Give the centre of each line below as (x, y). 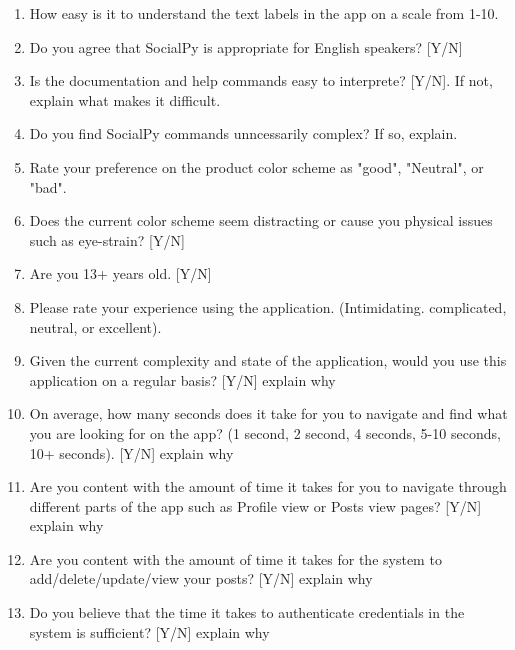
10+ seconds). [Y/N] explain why (131, 452)
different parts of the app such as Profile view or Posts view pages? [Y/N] (255, 505)
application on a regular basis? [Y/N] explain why (182, 379)
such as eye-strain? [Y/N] (107, 239)
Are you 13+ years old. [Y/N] (120, 273)
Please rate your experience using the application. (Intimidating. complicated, (268, 306)
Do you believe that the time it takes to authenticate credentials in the (247, 612)
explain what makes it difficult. (125, 99)
